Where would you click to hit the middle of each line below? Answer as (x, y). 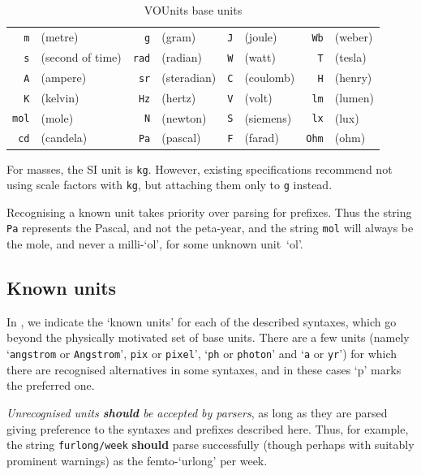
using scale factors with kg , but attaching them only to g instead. (170, 185)
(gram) (179, 36)
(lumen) (354, 97)
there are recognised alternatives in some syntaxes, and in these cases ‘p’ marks (204, 369)
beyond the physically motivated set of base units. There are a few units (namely (208, 337)
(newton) (184, 117)
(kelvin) (60, 97)
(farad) (262, 138)
